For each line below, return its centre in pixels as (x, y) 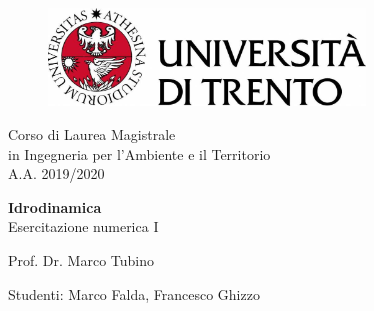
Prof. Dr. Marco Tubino (81, 260)
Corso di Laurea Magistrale (92, 134)
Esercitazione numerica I (83, 226)
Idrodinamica (55, 206)
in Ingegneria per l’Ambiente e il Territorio (139, 153)
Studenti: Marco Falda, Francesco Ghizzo (134, 293)
